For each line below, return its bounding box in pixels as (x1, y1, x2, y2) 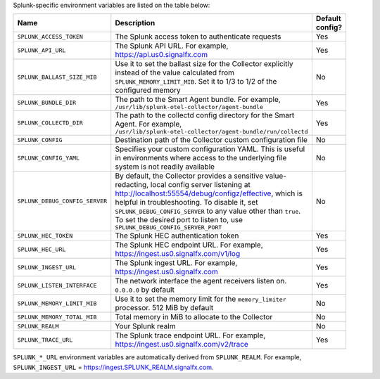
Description (115, 18, 156, 28)
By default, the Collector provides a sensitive (115, 171, 264, 181)
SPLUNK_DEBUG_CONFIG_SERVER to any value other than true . (115, 206, 301, 216)
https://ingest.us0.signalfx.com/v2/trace (115, 340, 249, 349)
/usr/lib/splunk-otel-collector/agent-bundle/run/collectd (115, 128, 308, 136)
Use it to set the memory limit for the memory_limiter (115, 294, 286, 304)
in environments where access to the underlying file (115, 153, 287, 163)
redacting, (115, 180, 149, 190)
